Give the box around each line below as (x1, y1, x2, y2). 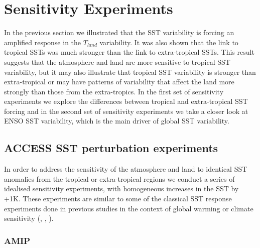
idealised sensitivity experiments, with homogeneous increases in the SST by (4, 183, 239, 194)
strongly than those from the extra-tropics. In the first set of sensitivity (4, 86, 224, 96)
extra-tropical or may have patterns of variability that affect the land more (4, 76, 234, 87)
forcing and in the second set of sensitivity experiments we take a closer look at (4, 105, 248, 116)
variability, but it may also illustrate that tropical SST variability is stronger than (4, 66, 256, 77)
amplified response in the (4, 37, 81, 47)
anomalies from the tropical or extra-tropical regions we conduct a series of (4, 173, 235, 184)
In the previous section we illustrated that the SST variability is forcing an (4, 27, 234, 38)
